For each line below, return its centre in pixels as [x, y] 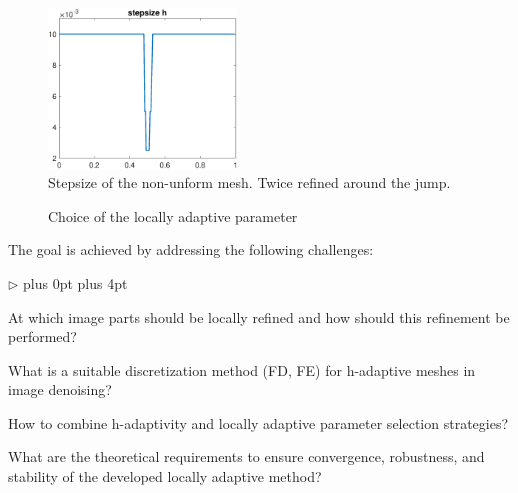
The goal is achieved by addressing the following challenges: [191, 249]
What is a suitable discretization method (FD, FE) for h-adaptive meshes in [242, 369]
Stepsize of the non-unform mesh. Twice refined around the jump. [249, 182]
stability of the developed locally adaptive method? [165, 476]
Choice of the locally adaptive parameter [173, 215]
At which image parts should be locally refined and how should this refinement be [259, 316]
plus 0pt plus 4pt [75, 282]
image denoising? [60, 389]
